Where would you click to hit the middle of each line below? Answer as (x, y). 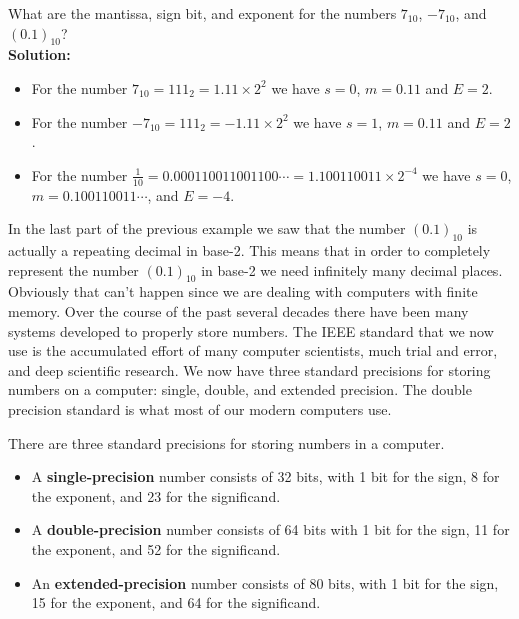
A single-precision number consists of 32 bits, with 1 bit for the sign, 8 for (265, 476)
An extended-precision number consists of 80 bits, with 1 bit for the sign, (265, 582)
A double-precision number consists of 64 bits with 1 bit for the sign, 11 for (270, 529)
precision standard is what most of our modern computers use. (200, 408)
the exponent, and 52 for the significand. (156, 548)
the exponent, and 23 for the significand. (156, 495)
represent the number (73, 269)
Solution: (39, 54)
